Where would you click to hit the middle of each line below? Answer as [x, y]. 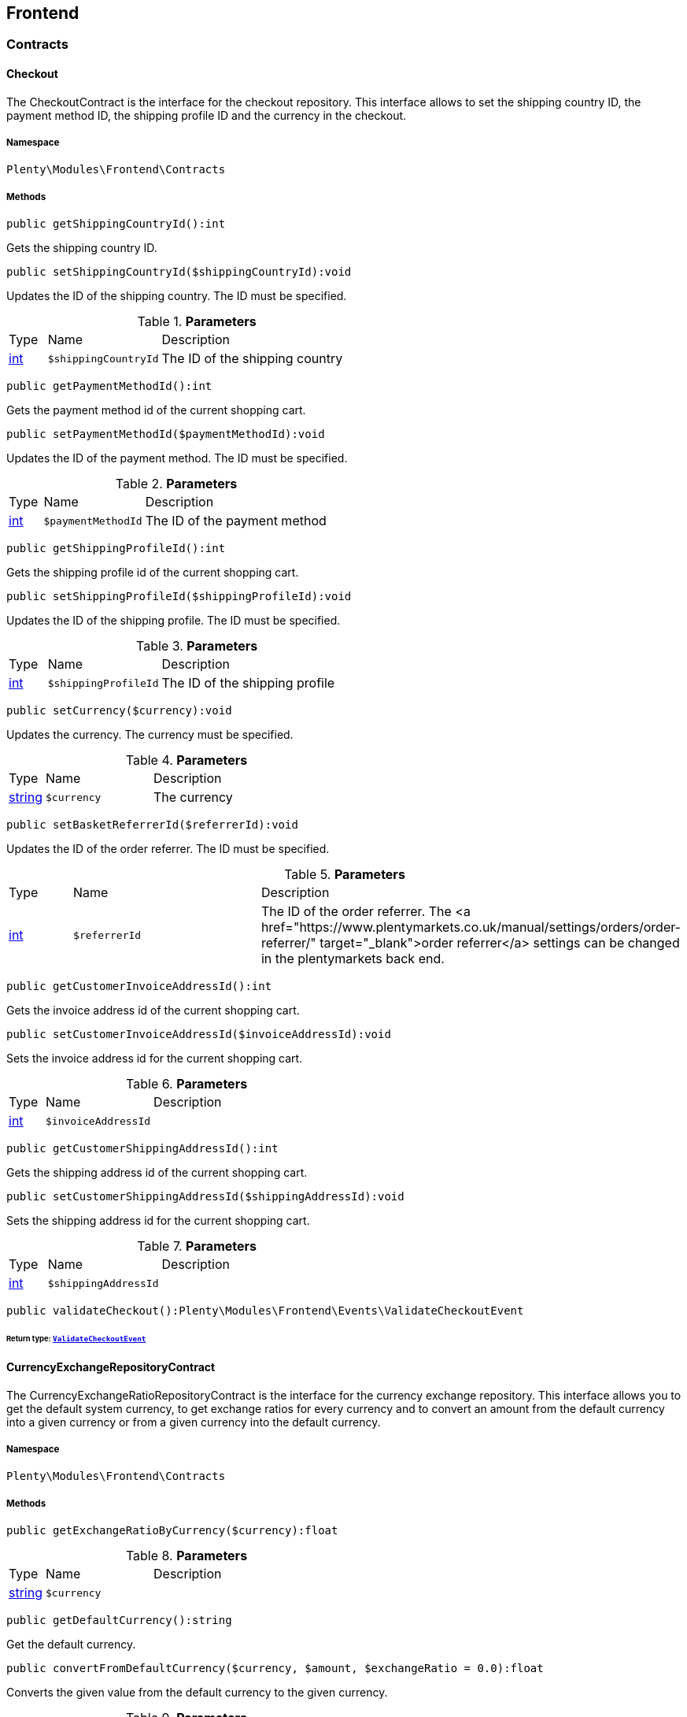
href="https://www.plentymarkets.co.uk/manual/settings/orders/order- [471, 927]
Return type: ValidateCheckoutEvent [76, 1339]
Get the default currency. [71, 1645]
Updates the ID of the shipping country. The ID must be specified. [177, 296]
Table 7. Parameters [197, 1246]
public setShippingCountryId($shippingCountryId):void [179, 272]
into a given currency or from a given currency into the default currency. [194, 1422]
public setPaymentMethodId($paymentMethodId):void [166, 434]
